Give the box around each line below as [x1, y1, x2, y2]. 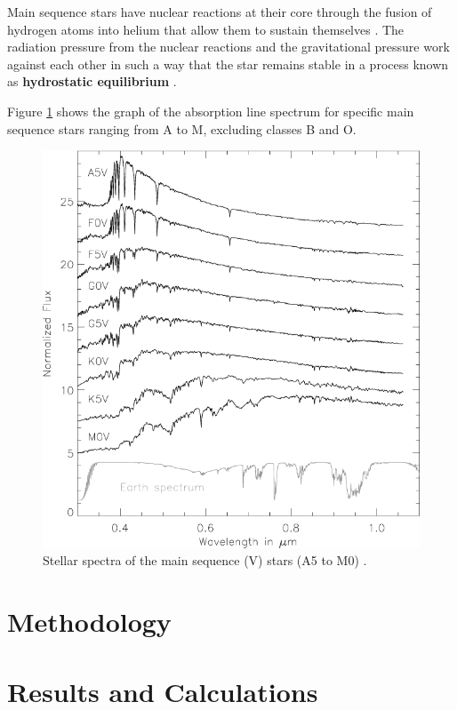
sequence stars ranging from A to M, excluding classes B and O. [7, 119, 357, 138]
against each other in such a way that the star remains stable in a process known [7, 54, 449, 73]
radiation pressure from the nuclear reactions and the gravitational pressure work [7, 37, 450, 56]
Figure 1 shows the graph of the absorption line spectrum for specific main [7, 101, 414, 120]
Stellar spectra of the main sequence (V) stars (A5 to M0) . [43, 551, 367, 570]
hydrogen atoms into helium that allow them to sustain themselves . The [7, 20, 405, 38]
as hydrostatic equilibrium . [7, 72, 177, 91]
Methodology [7, 603, 172, 640]
